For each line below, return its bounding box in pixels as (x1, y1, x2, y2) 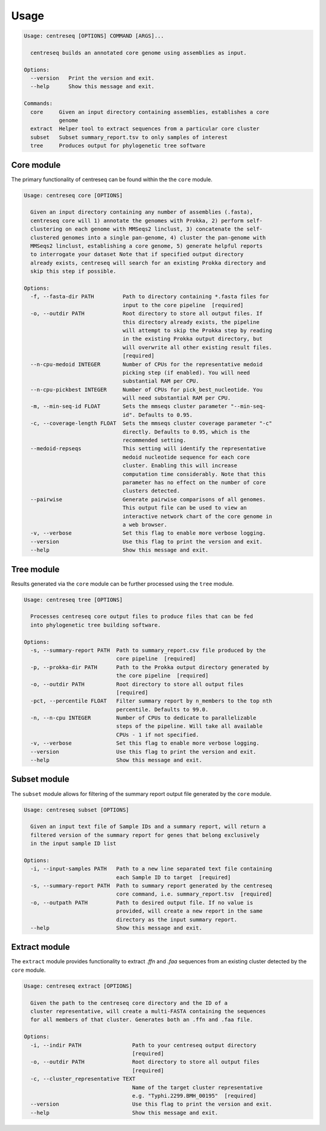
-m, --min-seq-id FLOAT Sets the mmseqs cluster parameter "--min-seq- (30, 403, 266, 410)
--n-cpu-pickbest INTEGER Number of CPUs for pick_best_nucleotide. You (30, 386, 263, 393)
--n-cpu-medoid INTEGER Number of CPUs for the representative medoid (30, 361, 263, 368)
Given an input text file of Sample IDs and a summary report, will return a (30, 823, 266, 830)
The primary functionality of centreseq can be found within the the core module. (11, 176, 213, 183)
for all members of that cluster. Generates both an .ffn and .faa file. (30, 1016, 254, 1023)
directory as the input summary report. (116, 916, 238, 923)
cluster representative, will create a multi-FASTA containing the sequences (30, 1008, 266, 1015)
